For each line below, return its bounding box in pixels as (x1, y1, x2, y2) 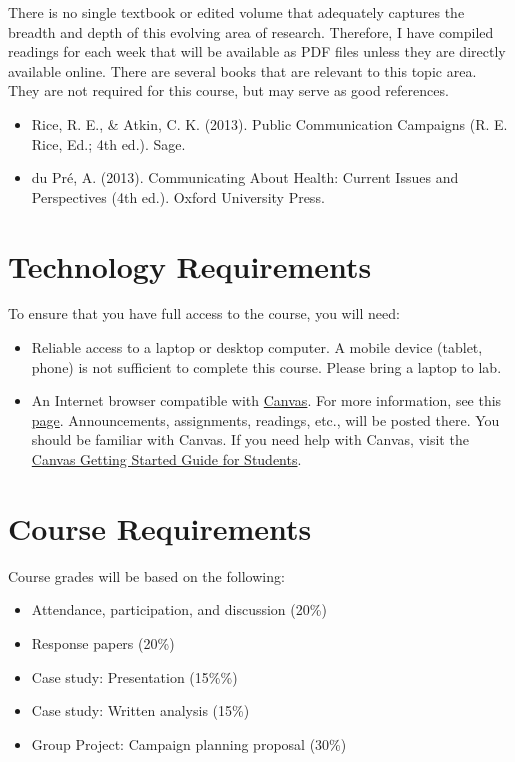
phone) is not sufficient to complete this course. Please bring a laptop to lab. (31, 356, 502, 377)
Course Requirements (8, 507, 312, 548)
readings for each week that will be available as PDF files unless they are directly (8, 41, 506, 62)
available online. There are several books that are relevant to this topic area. (8, 60, 477, 81)
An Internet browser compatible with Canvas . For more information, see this (31, 390, 502, 411)
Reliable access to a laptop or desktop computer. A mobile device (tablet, (31, 337, 483, 358)
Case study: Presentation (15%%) (31, 666, 238, 687)
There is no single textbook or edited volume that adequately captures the (8, 2, 465, 22)
